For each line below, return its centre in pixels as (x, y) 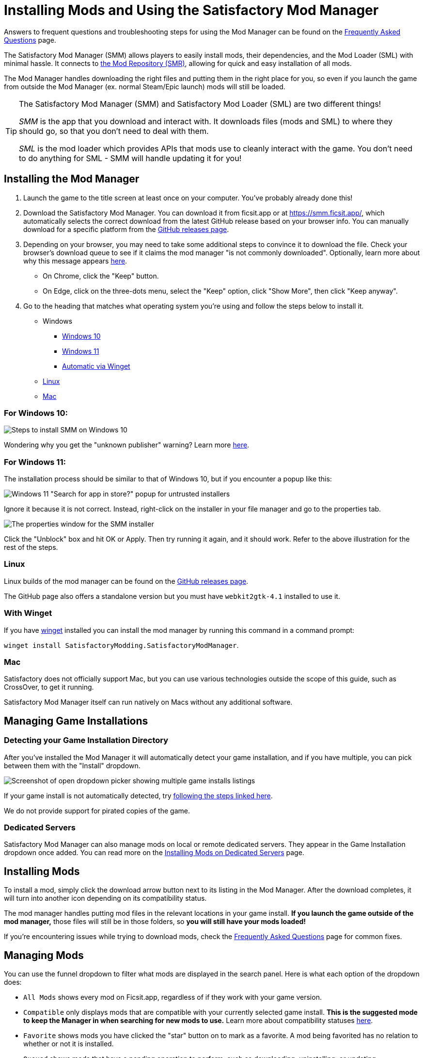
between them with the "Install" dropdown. (72, 765)
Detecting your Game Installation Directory (86, 740)
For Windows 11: (35, 462)
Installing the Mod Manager (72, 179)
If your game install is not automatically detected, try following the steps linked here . (138, 795)
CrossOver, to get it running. (49, 687)
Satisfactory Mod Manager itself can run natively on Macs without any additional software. (148, 702)
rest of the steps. (31, 547)
